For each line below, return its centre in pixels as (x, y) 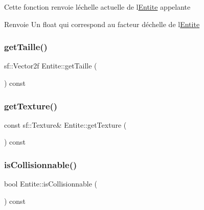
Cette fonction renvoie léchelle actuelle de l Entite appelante (97, 7)
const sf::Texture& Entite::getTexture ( (65, 124)
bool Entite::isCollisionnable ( (51, 184)
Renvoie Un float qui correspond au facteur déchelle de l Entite (102, 24)
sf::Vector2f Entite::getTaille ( (51, 66)
